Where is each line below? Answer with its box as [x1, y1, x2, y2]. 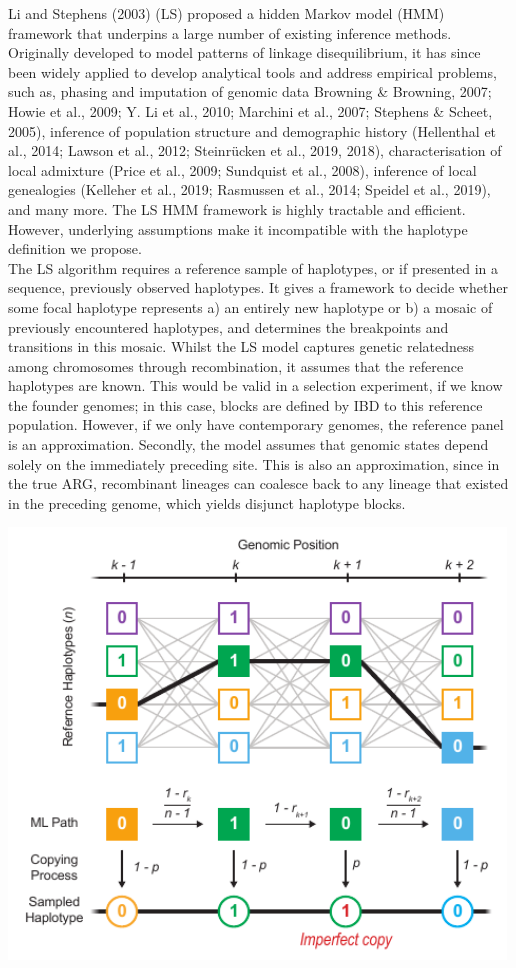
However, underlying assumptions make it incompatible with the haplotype [8, 218, 468, 239]
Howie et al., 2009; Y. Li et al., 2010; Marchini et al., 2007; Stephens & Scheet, [8, 100, 493, 121]
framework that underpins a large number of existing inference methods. [8, 22, 452, 43]
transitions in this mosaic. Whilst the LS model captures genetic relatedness [8, 336, 475, 357]
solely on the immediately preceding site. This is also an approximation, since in [8, 453, 500, 474]
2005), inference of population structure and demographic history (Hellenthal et [8, 120, 497, 141]
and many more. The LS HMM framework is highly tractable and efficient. [8, 198, 466, 219]
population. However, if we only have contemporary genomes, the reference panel [8, 414, 504, 435]
